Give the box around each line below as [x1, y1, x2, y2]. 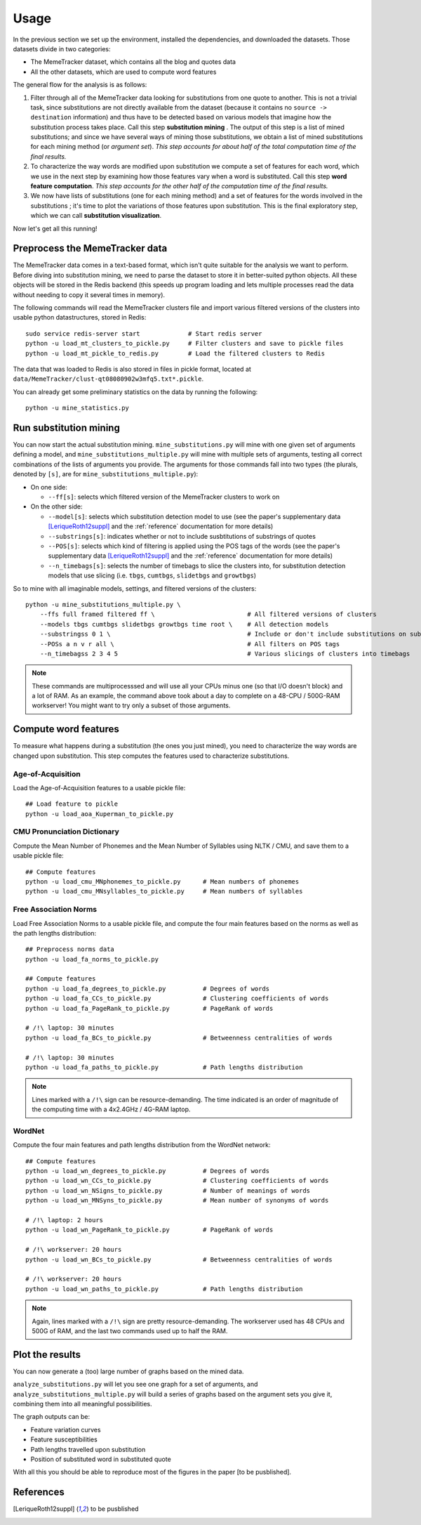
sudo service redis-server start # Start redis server [25, 329, 262, 337]
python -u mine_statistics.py [25, 404, 130, 412]
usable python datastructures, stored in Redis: [13, 313, 147, 322]
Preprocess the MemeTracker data [13, 242, 168, 254]
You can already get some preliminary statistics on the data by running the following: [13, 387, 258, 396]
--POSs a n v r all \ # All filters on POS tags [39, 640, 340, 648]
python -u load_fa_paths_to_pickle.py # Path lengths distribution [25, 1063, 303, 1071]
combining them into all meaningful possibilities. [13, 1400, 152, 1408]
